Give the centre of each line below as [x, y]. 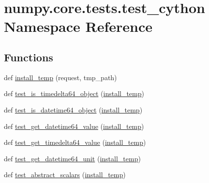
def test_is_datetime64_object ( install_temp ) [73, 109]
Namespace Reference [78, 26]
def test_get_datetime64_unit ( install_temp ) [72, 158]
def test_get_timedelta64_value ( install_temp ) [75, 142]
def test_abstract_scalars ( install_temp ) [65, 175]
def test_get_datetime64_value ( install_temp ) [74, 126]
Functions [29, 57]
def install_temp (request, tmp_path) [60, 77]
